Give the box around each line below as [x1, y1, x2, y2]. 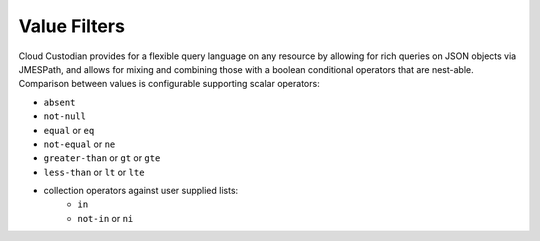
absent [43, 96, 76, 108]
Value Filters [18, 15, 125, 37]
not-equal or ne [43, 138, 116, 150]
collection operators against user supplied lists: [43, 185, 239, 197]
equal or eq [43, 124, 95, 136]
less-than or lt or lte [43, 166, 145, 178]
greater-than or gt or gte [43, 152, 161, 164]
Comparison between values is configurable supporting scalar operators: [18, 78, 320, 90]
